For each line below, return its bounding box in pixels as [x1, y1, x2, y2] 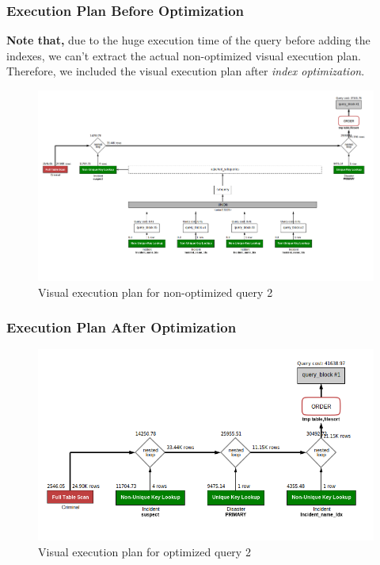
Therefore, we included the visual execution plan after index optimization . [6, 63, 365, 79]
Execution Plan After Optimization [6, 317, 237, 337]
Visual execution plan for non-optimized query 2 [38, 283, 273, 300]
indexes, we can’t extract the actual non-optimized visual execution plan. [6, 47, 361, 63]
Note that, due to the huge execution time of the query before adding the [6, 32, 370, 48]
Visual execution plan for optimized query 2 [38, 543, 251, 559]
